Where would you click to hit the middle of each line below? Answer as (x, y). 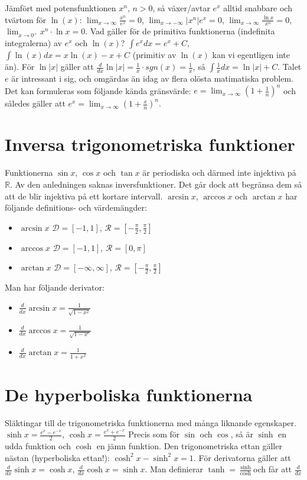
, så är (242, 434)
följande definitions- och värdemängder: (76, 207)
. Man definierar (174, 469)
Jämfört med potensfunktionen (61, 8)
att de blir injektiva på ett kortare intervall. (84, 196)
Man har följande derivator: (55, 287)
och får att (273, 469)
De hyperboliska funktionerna (129, 394)
